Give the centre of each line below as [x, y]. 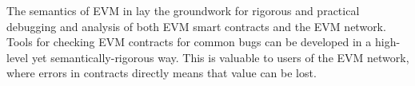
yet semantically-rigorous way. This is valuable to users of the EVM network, [220, 57]
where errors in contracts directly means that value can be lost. [162, 73]
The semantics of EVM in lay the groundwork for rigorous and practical [183, 10]
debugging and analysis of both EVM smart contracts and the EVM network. [196, 26]
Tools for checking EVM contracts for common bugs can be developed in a [189, 42]
